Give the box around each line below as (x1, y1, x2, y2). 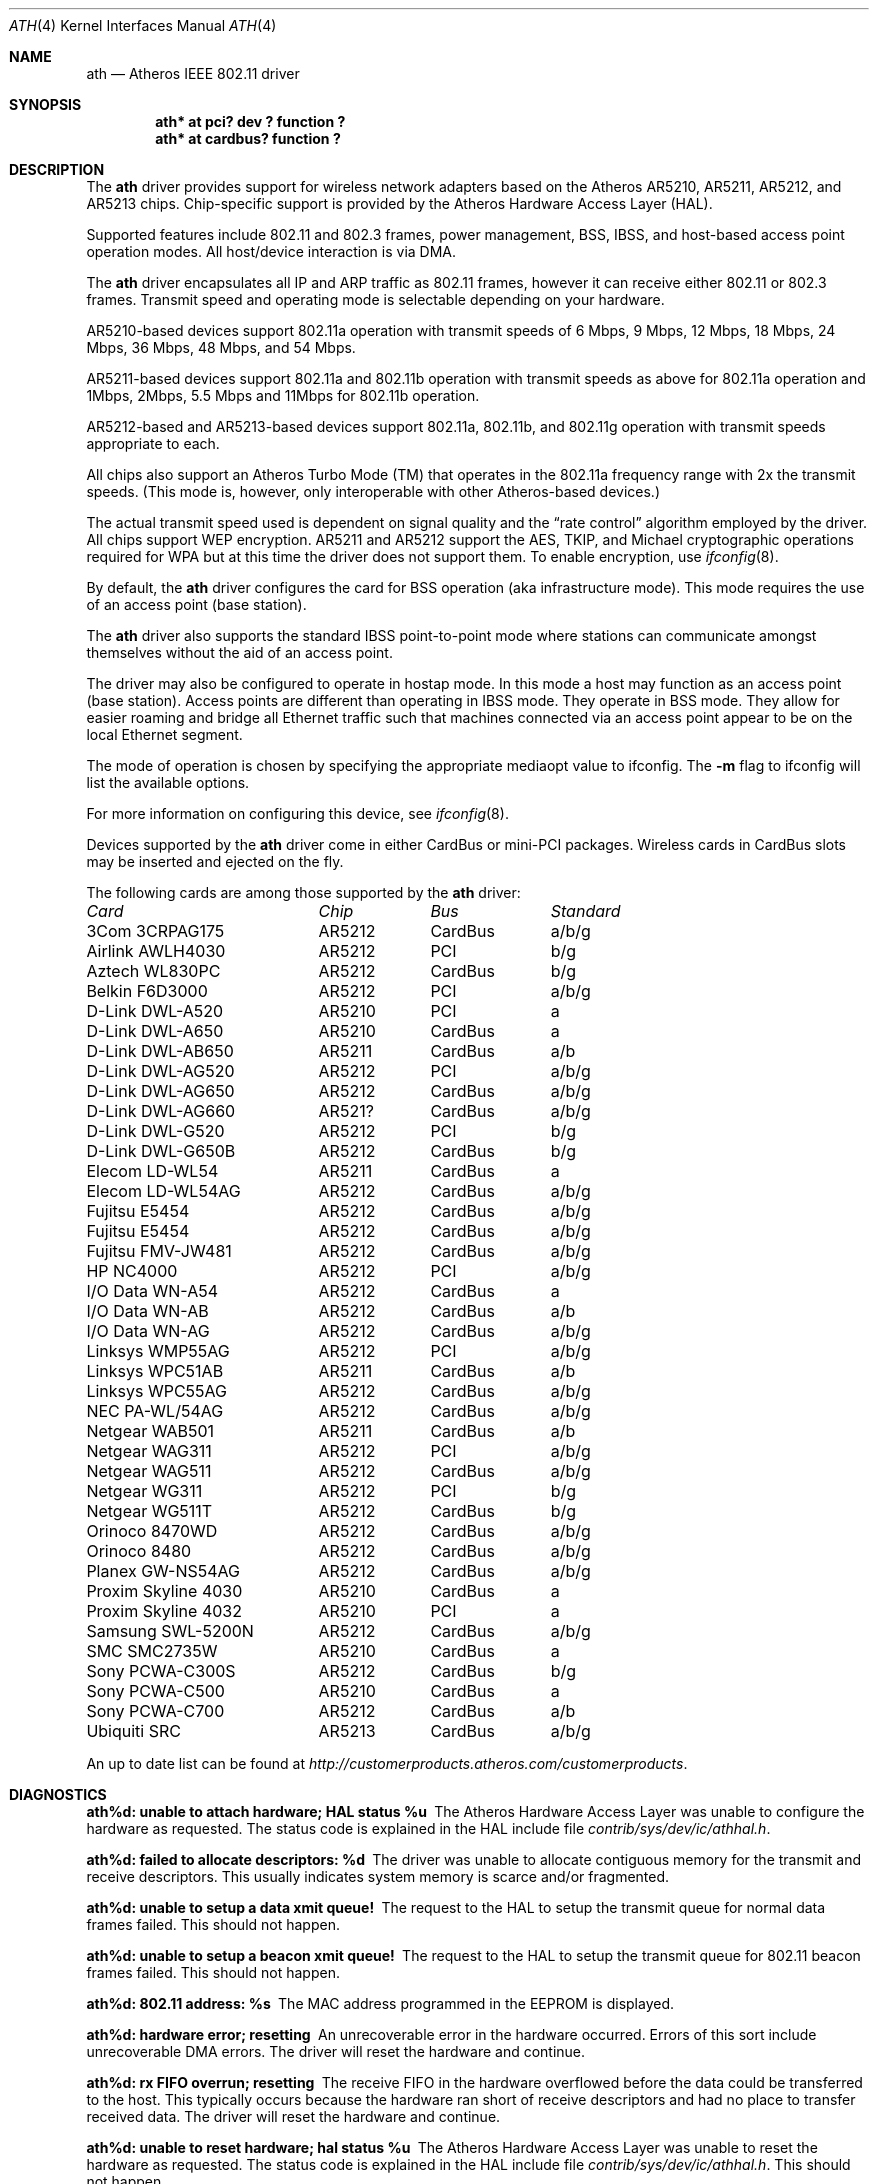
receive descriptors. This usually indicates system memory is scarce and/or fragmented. (86, 1868, 670, 1885)
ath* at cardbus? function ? (155, 130, 341, 147)
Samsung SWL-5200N (86, 1621, 254, 1641)
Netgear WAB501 (86, 1421, 215, 1441)
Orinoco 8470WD (86, 1521, 218, 1541)
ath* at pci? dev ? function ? (155, 113, 346, 130)
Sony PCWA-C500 (86, 1681, 225, 1701)
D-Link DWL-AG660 (86, 1101, 236, 1121)
